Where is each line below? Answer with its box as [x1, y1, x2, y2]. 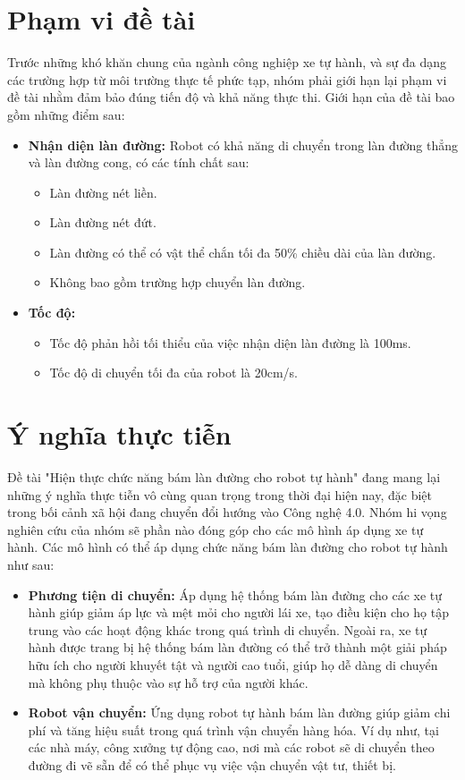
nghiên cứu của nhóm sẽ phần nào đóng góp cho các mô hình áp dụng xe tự [7, 520, 424, 538]
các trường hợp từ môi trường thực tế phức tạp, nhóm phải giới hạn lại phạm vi [7, 70, 447, 89]
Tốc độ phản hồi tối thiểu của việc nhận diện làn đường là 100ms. [49, 333, 411, 352]
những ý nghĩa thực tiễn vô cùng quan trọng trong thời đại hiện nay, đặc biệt [7, 485, 432, 504]
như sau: [7, 555, 55, 573]
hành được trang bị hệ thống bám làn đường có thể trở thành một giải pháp [28, 638, 447, 657]
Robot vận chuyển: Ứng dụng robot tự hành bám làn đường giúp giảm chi [28, 703, 451, 722]
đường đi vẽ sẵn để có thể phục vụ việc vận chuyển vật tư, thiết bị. [28, 755, 396, 774]
